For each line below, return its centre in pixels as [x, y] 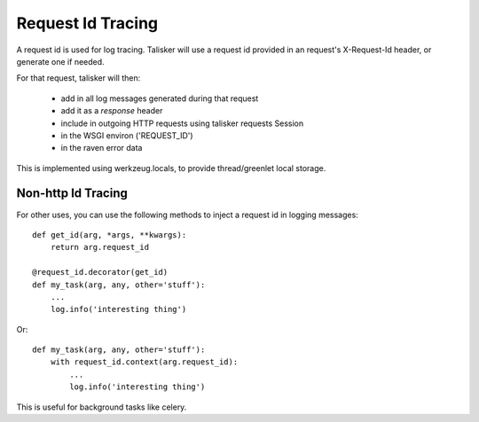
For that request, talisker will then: [79, 78]
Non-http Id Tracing [72, 194]
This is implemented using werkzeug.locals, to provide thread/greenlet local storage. [171, 168]
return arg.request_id [100, 247]
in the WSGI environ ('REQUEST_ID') [127, 135]
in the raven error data [102, 148]
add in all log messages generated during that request [160, 98]
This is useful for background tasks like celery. [102, 407]
